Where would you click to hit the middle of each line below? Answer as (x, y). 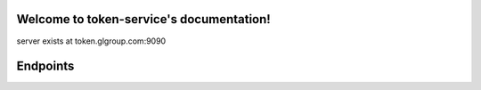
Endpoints (45, 66)
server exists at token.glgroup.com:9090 (91, 41)
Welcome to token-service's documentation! (143, 19)
